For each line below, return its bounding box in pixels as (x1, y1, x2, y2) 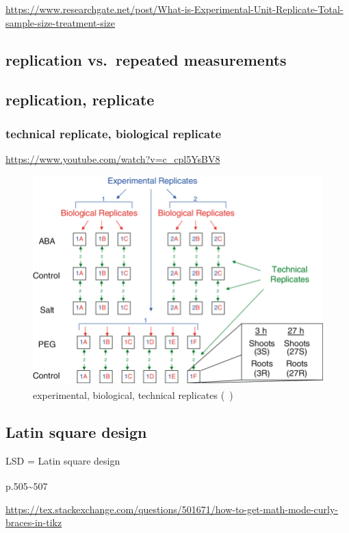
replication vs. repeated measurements (5, 49, 287, 70)
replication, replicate (5, 89, 155, 110)
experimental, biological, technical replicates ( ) (33, 388, 233, 402)
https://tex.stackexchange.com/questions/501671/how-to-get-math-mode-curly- (5, 502, 339, 516)
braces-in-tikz (5, 515, 62, 530)
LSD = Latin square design (5, 453, 120, 467)
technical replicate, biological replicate (5, 125, 222, 142)
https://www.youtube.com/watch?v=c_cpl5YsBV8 (5, 151, 220, 166)
